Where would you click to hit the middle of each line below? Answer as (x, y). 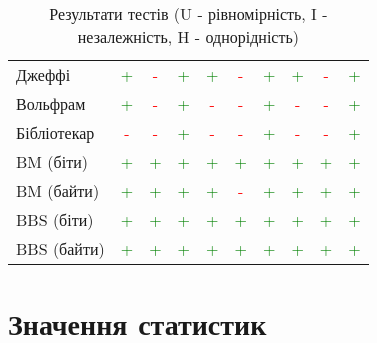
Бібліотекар (55, 132)
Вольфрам (51, 103)
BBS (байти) (60, 248)
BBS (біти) (55, 219)
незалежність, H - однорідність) (188, 36)
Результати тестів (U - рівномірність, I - (188, 13)
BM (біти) (52, 161)
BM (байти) (58, 190)
